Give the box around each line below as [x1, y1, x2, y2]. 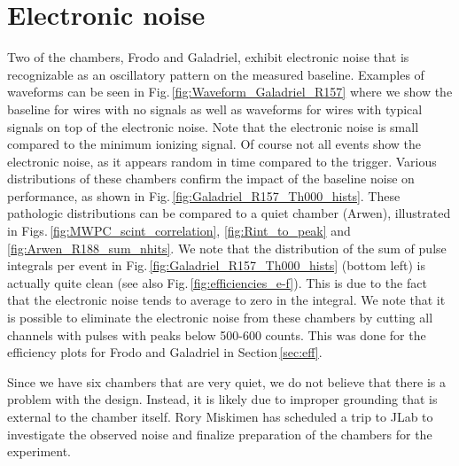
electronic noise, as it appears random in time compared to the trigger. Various [7, 151, 437, 170]
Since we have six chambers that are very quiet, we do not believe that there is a [7, 372, 446, 391]
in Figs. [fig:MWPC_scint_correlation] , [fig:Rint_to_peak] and [7, 221, 351, 240]
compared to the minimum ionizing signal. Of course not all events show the [7, 135, 422, 153]
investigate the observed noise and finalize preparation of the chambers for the [7, 424, 432, 443]
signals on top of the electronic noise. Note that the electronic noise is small [7, 117, 419, 136]
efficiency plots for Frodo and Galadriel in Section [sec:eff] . [7, 343, 323, 361]
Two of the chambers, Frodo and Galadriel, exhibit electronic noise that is [7, 48, 409, 66]
